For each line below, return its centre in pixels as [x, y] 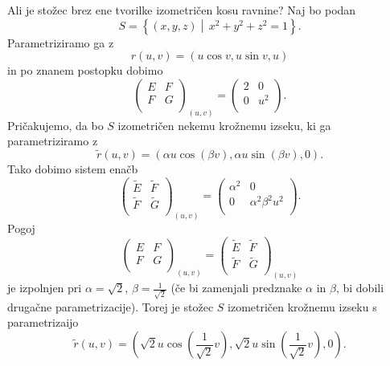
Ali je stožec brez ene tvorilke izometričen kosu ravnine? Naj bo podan [182, 10]
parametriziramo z [53, 141]
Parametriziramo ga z [61, 42]
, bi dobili [360, 288]
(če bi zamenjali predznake [236, 288]
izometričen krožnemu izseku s [302, 306]
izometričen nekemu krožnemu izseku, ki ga [224, 125]
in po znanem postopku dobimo [85, 70]
